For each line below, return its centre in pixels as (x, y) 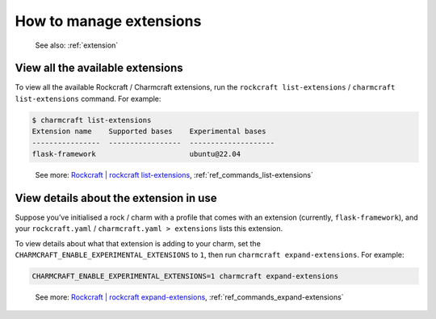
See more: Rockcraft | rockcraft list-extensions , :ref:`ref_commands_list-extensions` (174, 174)
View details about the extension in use (116, 198)
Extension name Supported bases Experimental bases (149, 132)
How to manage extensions (108, 21)
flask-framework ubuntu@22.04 (136, 154)
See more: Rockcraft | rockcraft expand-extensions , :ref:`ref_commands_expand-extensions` (189, 297)
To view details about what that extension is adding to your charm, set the (138, 243)
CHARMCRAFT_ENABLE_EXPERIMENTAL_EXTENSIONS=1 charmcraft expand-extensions (185, 276)
